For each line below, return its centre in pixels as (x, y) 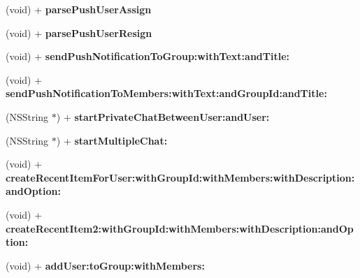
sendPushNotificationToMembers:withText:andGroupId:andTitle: (166, 93)
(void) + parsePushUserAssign (79, 9)
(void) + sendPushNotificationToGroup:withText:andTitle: (148, 56)
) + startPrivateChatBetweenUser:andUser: (163, 116)
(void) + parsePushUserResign (79, 32)
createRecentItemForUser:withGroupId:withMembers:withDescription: (180, 177)
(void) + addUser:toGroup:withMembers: (105, 265)
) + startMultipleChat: (112, 140)
